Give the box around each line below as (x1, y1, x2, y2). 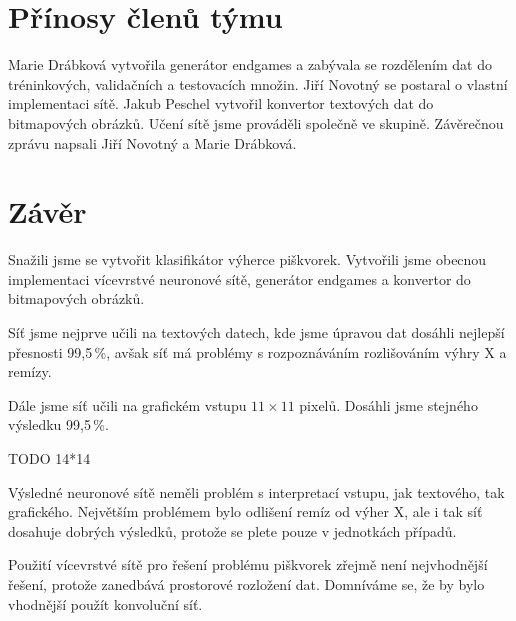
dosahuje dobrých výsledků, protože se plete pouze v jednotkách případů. (8, 520, 457, 541)
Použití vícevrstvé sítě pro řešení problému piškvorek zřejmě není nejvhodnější (8, 554, 488, 575)
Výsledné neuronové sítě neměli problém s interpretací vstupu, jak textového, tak (8, 481, 505, 502)
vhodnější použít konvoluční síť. (8, 593, 203, 614)
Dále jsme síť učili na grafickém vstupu (8, 394, 247, 415)
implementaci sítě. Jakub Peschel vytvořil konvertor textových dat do (8, 93, 434, 114)
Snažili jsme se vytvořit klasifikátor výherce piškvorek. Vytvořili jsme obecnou (8, 249, 487, 270)
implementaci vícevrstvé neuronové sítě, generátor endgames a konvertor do (8, 268, 471, 289)
